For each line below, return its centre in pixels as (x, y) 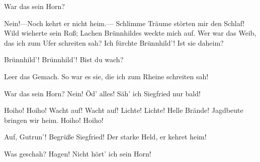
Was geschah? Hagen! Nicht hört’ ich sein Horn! (78, 153)
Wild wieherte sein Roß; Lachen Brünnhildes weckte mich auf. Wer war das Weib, (130, 33)
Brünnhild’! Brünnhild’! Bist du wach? (64, 59)
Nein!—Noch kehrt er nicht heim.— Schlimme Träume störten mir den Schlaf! (124, 23)
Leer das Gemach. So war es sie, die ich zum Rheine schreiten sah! (106, 76)
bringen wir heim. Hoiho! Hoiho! (54, 120)
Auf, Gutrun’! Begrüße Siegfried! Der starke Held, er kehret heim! (105, 137)
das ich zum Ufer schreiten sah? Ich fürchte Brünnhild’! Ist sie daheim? (114, 42)
